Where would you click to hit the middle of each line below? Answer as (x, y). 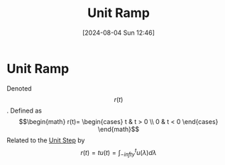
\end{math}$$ (119, 129)
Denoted (20, 88)
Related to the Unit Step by (46, 140)
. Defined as (24, 110)
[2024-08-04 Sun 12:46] (119, 33)
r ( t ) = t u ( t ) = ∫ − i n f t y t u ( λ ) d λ (119, 153)
